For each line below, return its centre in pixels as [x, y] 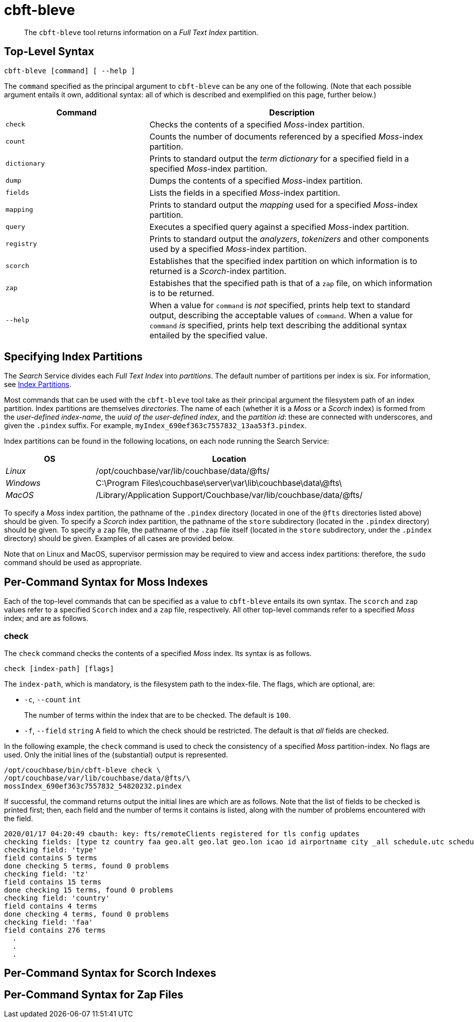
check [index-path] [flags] [59, 669]
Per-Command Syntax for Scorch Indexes [110, 973]
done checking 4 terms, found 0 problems [87, 914]
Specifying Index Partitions [73, 357]
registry [21, 244]
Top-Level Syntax [49, 52]
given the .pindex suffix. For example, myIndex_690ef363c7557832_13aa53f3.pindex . [155, 426]
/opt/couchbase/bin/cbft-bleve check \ [82, 770]
